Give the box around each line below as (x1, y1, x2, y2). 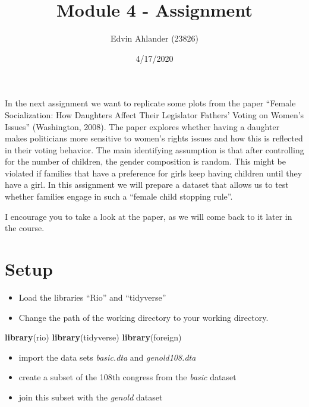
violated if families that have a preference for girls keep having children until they (5, 166, 302, 179)
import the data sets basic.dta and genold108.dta (18, 351, 196, 363)
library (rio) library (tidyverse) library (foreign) (5, 331, 182, 343)
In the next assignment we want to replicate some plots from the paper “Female (5, 97, 296, 109)
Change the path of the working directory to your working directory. (18, 311, 269, 323)
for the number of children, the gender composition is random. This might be (5, 155, 286, 168)
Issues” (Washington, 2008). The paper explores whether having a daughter (5, 120, 280, 132)
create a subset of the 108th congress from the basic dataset (18, 371, 237, 383)
